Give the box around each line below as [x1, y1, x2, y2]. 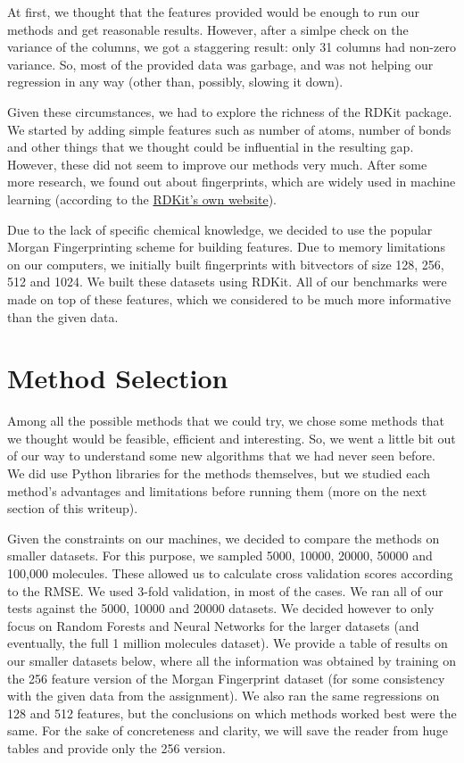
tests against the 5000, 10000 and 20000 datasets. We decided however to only [7, 599, 435, 618]
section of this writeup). [7, 499, 138, 518]
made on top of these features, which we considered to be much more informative [7, 289, 452, 308]
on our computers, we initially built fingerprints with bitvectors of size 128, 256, [7, 254, 444, 273]
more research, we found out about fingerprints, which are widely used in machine [7, 172, 456, 191]
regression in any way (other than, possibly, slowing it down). [7, 72, 344, 91]
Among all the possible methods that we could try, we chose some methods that [7, 411, 445, 430]
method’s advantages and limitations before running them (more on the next [7, 481, 427, 500]
